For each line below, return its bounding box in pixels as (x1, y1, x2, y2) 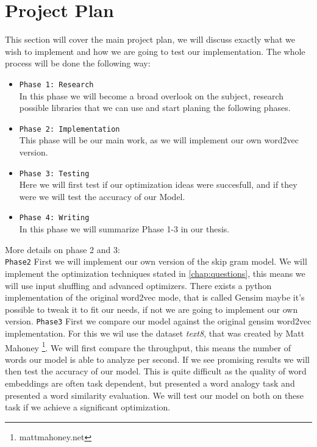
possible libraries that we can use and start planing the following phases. (19, 101, 291, 114)
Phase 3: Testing (19, 169, 90, 178)
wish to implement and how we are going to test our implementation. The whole (5, 45, 305, 57)
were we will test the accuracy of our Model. (19, 190, 185, 202)
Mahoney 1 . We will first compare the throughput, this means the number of (5, 339, 291, 354)
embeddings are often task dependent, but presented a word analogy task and (5, 377, 295, 389)
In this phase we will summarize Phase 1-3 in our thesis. (19, 223, 230, 235)
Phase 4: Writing (19, 213, 90, 223)
